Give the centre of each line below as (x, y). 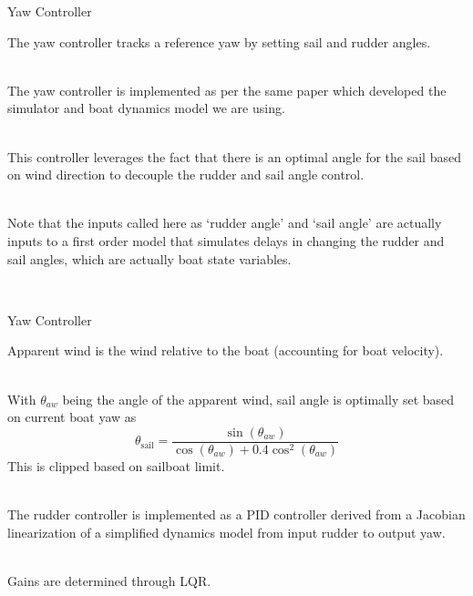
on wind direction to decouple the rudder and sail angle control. (186, 175)
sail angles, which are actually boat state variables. (149, 258)
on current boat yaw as (72, 417)
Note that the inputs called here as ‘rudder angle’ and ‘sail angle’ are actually (225, 223)
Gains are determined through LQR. (109, 580)
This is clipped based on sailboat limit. (116, 465)
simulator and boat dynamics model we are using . (146, 108)
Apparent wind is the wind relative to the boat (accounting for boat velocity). (226, 350)
